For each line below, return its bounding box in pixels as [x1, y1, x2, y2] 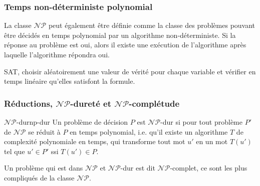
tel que [4, 146, 25, 156]
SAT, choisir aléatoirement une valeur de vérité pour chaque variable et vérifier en [4, 66, 256, 76]
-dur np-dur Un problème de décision [16, 117, 128, 127]
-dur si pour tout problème [160, 117, 243, 127]
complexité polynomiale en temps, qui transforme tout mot [4, 136, 185, 147]
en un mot [196, 136, 228, 147]
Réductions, [4, 97, 53, 109]
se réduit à [28, 126, 61, 137]
